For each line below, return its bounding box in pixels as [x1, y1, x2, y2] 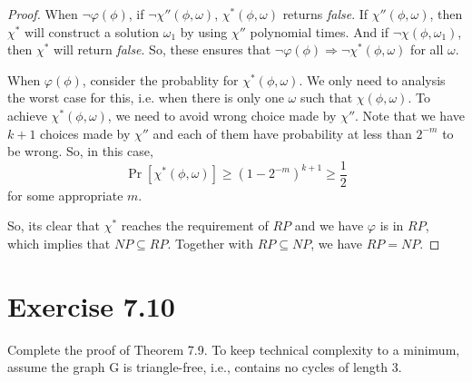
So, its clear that [7, 216, 101, 235]
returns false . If [282, 5, 369, 23]
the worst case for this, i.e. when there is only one [7, 88, 284, 107]
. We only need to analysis [299, 70, 446, 89]
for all [410, 40, 444, 59]
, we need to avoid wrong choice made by [107, 105, 337, 124]
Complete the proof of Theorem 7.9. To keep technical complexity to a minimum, [7, 339, 460, 358]
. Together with [167, 234, 254, 252]
